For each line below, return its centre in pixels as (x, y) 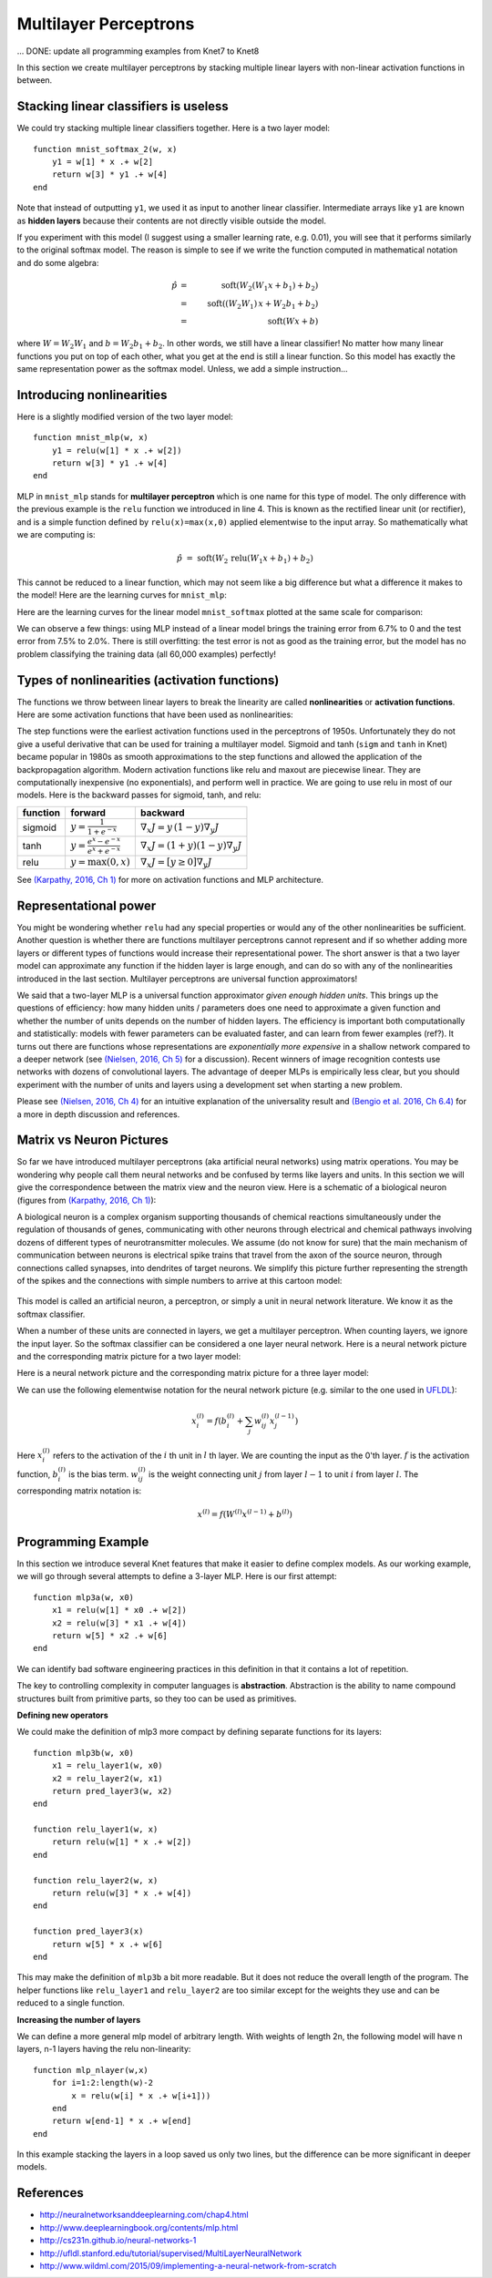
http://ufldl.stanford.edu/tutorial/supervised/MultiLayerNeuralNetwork (171, 2253)
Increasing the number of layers (79, 2019)
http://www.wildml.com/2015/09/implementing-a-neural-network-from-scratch (188, 2265)
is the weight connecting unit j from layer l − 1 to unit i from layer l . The (284, 1474)
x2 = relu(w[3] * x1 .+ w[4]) (119, 1623)
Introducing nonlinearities (92, 395)
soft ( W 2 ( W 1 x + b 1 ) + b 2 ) (270, 286)
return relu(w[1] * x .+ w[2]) (122, 1842)
